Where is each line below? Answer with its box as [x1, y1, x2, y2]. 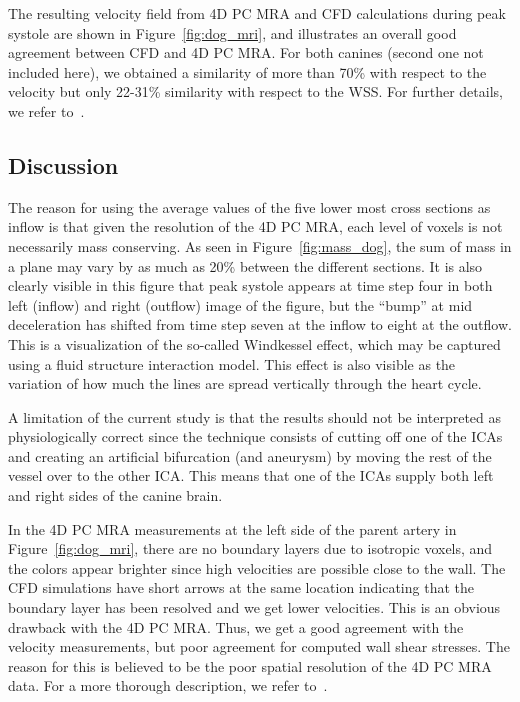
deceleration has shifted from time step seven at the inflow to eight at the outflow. [8, 314, 512, 335]
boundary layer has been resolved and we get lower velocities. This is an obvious [8, 597, 501, 618]
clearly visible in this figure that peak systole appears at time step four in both [8, 275, 493, 296]
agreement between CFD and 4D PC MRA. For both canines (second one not [8, 42, 484, 63]
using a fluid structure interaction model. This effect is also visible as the [8, 353, 456, 374]
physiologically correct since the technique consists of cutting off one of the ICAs [8, 426, 503, 447]
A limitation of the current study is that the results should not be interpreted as [8, 406, 502, 427]
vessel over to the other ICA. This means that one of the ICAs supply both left [8, 465, 494, 486]
